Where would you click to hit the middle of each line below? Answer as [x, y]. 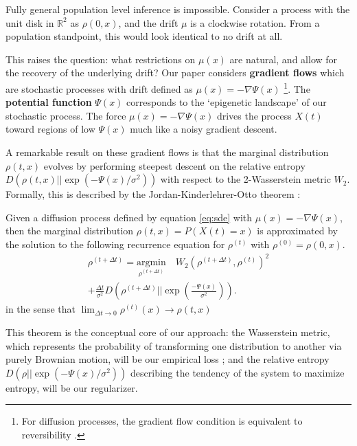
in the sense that [41, 309]
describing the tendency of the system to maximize [238, 372]
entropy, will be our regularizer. [72, 387]
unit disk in [30, 22]
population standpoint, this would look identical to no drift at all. [144, 36]
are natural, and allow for [284, 59]
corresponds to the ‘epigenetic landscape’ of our [227, 102]
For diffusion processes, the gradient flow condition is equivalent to [162, 421]
